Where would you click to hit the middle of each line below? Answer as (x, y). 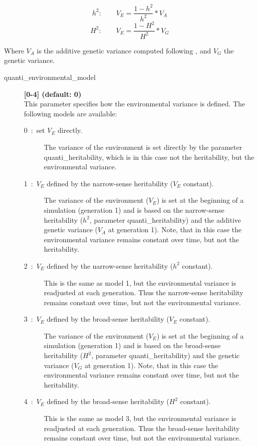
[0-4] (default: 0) (53, 94)
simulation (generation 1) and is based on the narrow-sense (134, 210)
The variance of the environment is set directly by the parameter (143, 147)
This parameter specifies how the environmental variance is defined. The (134, 104)
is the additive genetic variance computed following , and (124, 50)
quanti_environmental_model (50, 77)
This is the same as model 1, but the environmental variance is (140, 282)
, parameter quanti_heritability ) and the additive (165, 220)
